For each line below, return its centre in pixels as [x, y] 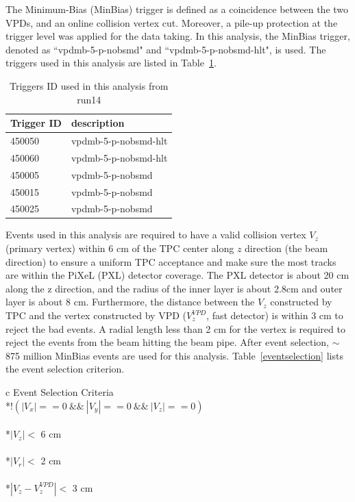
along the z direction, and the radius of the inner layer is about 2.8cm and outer [174, 288]
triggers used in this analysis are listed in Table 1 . [111, 63]
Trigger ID [36, 123]
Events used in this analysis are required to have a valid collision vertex [156, 235]
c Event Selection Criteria [60, 392]
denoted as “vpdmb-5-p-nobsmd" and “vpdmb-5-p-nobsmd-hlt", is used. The [166, 49]
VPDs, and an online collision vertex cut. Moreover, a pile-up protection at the [172, 22]
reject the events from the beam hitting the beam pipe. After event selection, [167, 342]
